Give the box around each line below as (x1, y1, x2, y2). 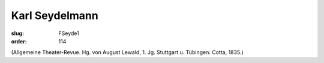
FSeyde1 (58, 30, 79, 37)
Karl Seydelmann (11, 9, 98, 22)
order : (11, 37, 27, 45)
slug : (11, 30, 24, 37)
